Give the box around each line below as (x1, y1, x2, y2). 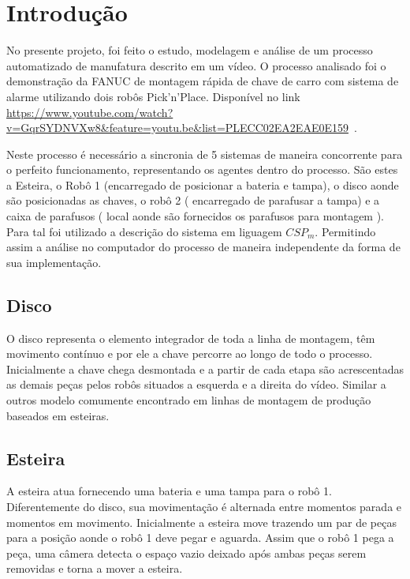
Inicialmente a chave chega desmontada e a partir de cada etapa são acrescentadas (6, 360, 404, 377)
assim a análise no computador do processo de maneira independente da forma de (6, 239, 401, 255)
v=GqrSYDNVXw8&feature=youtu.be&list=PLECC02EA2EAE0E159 (6, 119, 348, 136)
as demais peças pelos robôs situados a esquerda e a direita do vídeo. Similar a (6, 376, 386, 393)
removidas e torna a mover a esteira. (6, 560, 183, 577)
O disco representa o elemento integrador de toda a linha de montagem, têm (6, 329, 375, 346)
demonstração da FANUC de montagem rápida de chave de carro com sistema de (6, 73, 399, 89)
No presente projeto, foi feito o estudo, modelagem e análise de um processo (6, 42, 373, 58)
